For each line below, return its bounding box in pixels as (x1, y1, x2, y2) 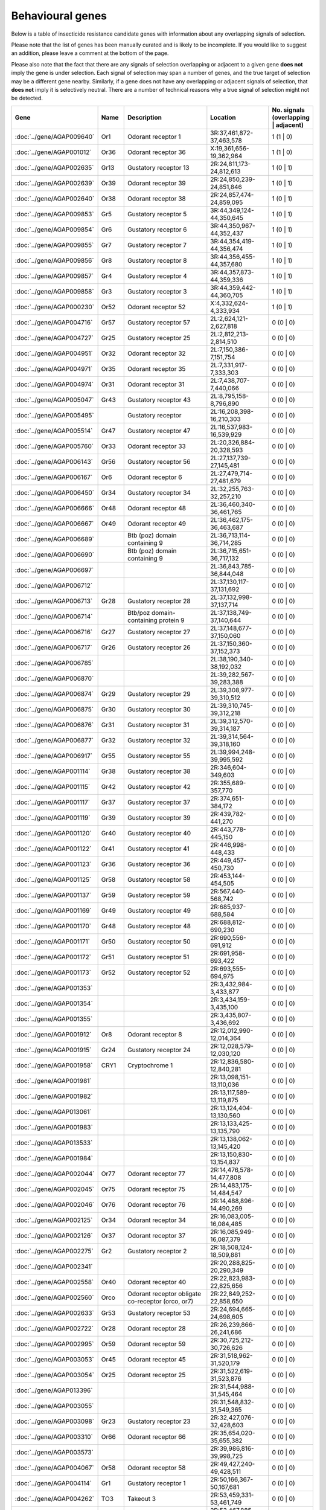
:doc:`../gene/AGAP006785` (14, 658, 94, 667)
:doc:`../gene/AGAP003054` (14, 1370, 95, 1379)
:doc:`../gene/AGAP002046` (14, 1200, 95, 1209)
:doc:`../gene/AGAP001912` (14, 1030, 92, 1038)
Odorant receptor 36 (127, 148, 187, 156)
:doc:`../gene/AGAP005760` (14, 442, 94, 450)
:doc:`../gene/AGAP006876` (14, 721, 94, 729)
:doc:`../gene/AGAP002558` (14, 1277, 94, 1286)
